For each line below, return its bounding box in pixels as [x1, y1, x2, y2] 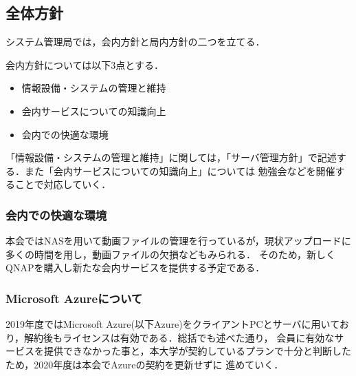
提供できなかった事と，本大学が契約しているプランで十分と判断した [43, 344, 352, 358]
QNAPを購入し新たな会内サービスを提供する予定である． [5, 260, 265, 275]
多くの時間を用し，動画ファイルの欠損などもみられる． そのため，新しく [5, 247, 335, 261]
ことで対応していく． [14, 177, 111, 191]
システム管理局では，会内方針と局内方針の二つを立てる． [5, 34, 265, 49]
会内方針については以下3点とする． [5, 57, 164, 72]
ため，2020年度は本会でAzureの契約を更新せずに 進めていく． [5, 357, 284, 371]
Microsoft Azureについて [5, 289, 143, 306]
